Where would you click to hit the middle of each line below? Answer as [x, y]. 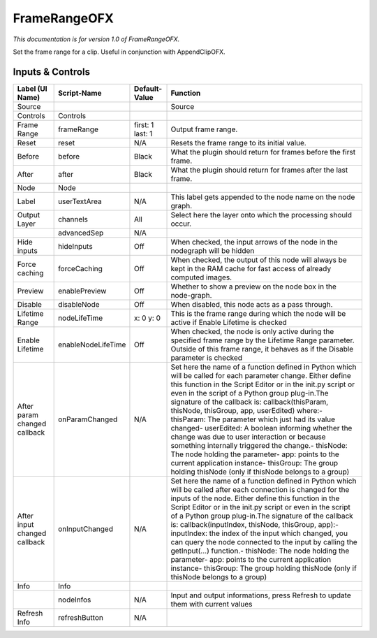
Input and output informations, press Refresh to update [261, 595]
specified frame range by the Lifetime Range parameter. [263, 340]
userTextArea [80, 201]
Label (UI [32, 89]
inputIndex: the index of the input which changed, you [259, 533]
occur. [181, 224]
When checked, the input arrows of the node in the [254, 242]
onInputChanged [86, 529]
